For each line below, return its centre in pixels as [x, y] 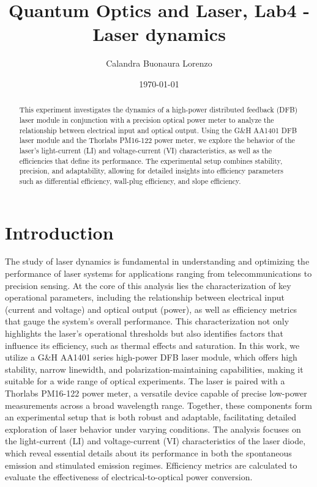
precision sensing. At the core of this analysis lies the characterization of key [148, 285]
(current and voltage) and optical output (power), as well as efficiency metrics [151, 309]
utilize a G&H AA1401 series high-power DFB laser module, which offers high [151, 357]
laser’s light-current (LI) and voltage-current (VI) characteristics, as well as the [146, 150]
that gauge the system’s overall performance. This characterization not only [147, 321]
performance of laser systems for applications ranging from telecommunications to [158, 273]
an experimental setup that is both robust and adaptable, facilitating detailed [151, 417]
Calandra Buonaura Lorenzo [159, 63]
